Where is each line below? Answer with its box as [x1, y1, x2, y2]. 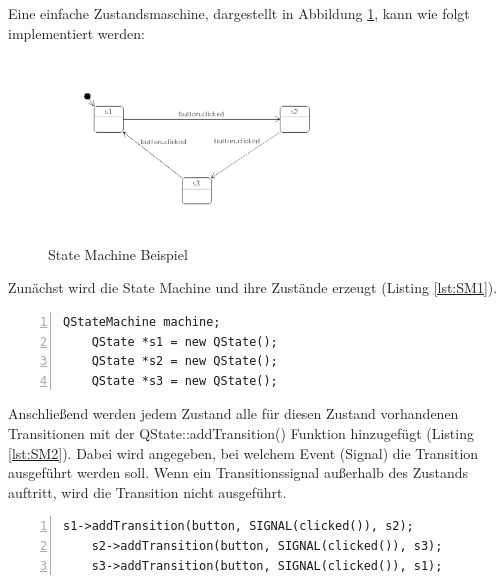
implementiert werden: [8, 22, 145, 43]
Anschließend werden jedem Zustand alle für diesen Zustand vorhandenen [8, 403, 459, 424]
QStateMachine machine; [63, 315, 221, 330]
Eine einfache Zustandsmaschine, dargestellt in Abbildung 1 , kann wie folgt [8, 3, 470, 23]
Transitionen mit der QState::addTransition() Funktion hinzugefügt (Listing [8, 422, 474, 443]
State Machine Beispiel [48, 243, 188, 264]
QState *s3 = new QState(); [91, 373, 278, 388]
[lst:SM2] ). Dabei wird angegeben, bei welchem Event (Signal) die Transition [8, 442, 479, 463]
